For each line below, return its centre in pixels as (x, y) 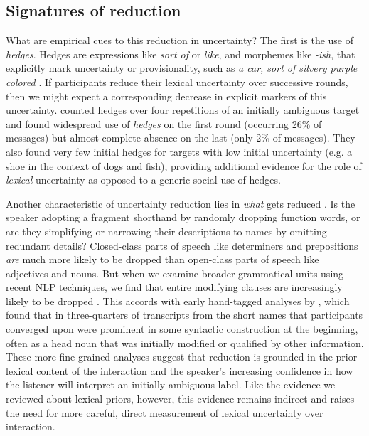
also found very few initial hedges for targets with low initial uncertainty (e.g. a (179, 151)
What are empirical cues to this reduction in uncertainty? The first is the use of (180, 40)
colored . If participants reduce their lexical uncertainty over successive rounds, (177, 81)
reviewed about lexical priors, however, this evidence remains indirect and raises (180, 399)
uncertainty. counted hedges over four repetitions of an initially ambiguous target (183, 110)
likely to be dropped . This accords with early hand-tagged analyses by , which (178, 301)
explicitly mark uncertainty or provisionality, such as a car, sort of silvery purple (182, 68)
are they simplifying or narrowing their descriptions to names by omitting (166, 231)
